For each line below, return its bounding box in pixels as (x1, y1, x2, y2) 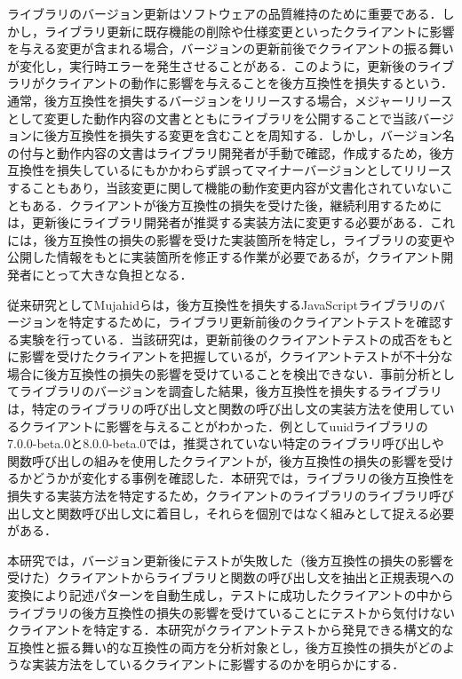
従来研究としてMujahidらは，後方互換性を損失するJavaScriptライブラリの (7, 295, 433, 313)
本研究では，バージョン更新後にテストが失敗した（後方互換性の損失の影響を (7, 550, 455, 569)
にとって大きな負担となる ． (31, 264, 193, 283)
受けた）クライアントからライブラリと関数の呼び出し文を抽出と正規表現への (7, 568, 455, 587)
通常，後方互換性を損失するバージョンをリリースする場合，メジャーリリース (7, 91, 453, 109)
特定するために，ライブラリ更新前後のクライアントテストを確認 (68, 312, 442, 331)
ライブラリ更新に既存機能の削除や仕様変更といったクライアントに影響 (44, 21, 455, 40)
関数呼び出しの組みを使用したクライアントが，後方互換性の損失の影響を (7, 451, 429, 470)
